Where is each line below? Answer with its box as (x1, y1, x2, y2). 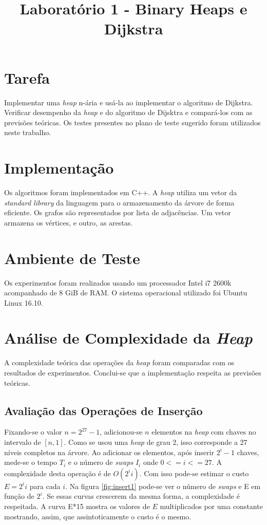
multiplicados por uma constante (160, 500, 263, 511)
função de (4, 491, 34, 501)
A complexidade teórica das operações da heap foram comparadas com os (4, 357, 235, 368)
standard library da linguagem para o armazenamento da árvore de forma (4, 197, 235, 208)
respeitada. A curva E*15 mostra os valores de (4, 500, 150, 511)
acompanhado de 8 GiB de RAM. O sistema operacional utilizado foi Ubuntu (4, 287, 247, 298)
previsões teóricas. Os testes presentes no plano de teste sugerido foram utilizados (4, 117, 261, 127)
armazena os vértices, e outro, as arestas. (4, 217, 133, 228)
